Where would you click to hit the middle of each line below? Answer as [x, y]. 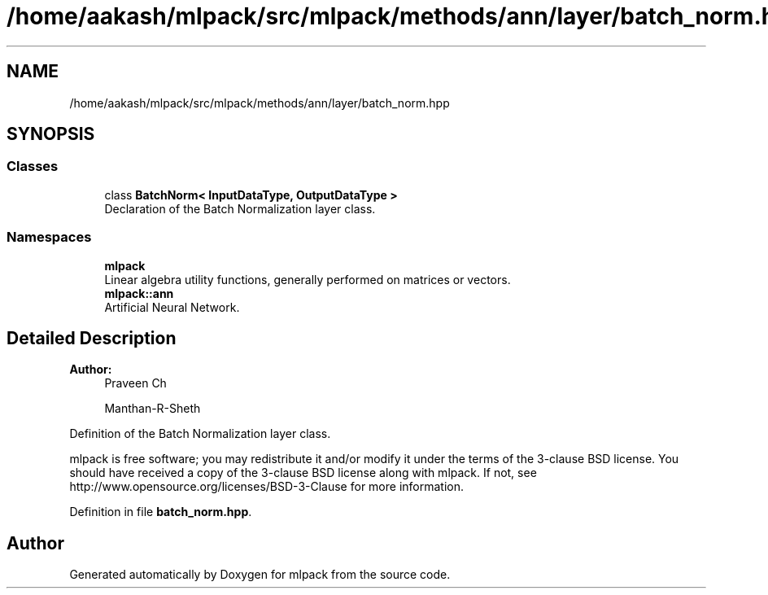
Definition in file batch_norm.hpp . [161, 512]
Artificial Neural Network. [172, 307]
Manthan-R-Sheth [153, 409]
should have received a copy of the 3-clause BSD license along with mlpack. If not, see [303, 473]
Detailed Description [92, 338]
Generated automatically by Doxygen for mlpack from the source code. [260, 575]
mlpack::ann [139, 293]
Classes [33, 166]
